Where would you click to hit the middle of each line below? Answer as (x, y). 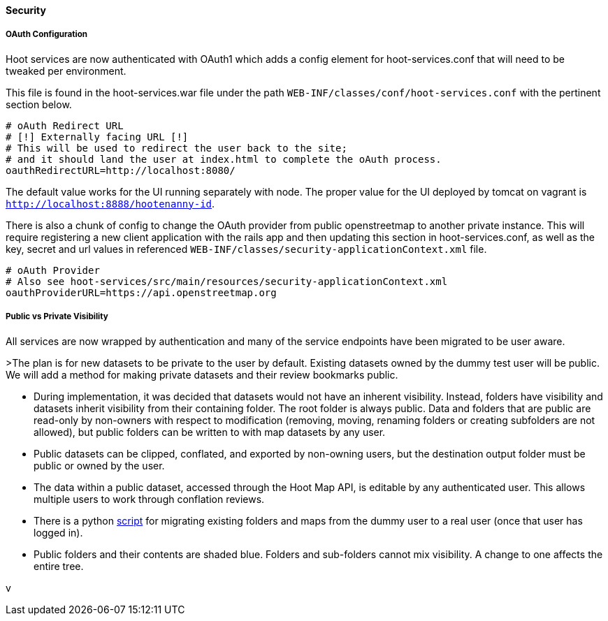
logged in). (58, 532)
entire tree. (59, 566)
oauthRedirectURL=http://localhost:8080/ (121, 170)
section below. (39, 104)
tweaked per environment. (66, 71)
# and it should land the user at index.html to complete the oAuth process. (224, 159)
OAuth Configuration (47, 35)
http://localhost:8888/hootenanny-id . (110, 203)
